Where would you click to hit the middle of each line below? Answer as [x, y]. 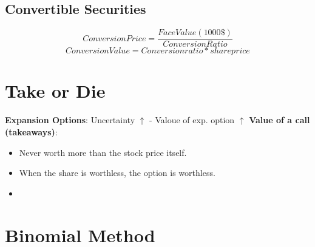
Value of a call [279, 120]
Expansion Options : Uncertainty [70, 120]
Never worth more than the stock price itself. [103, 152]
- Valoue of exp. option [192, 120]
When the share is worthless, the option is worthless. [117, 173]
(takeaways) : [31, 131]
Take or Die [55, 91]
